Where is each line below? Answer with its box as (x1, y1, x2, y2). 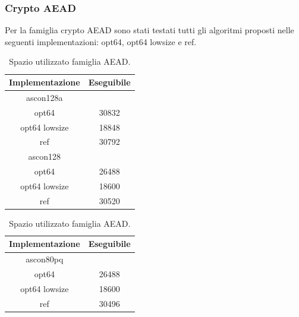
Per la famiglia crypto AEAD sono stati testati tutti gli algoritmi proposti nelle (5, 24, 294, 36)
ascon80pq (26, 253, 64, 265)
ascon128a (26, 91, 63, 103)
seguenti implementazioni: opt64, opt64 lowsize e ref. (5, 35, 197, 47)
